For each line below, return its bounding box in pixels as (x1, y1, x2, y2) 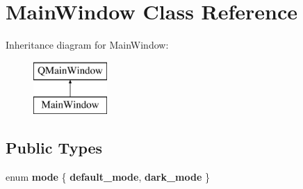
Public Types (6, 137, 103, 158)
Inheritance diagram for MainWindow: (6, 38, 169, 52)
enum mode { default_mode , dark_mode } (6, 170, 210, 184)
